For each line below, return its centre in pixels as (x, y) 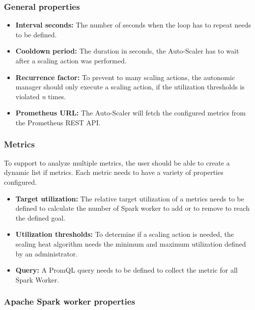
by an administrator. (46, 253)
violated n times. (41, 96)
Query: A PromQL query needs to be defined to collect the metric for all (127, 270)
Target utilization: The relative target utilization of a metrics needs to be (130, 198)
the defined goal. (40, 217)
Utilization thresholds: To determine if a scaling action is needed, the (125, 234)
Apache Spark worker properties (70, 301)
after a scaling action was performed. (71, 60)
